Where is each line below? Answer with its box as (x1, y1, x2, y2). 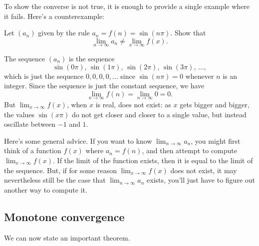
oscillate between (4, 119, 56, 129)
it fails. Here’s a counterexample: (4, 10, 104, 21)
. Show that (170, 27, 206, 38)
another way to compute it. (4, 184, 87, 195)
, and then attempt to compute (142, 145, 237, 156)
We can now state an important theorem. (4, 232, 130, 243)
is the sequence (68, 53, 115, 63)
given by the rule (38, 27, 90, 38)
